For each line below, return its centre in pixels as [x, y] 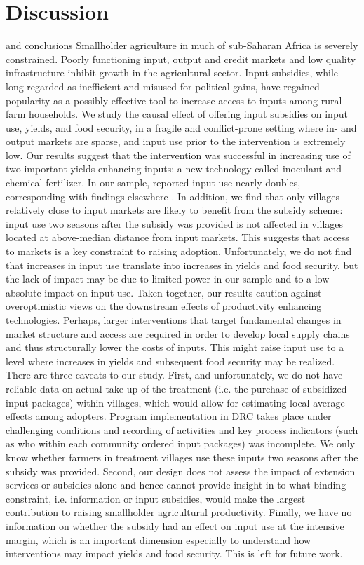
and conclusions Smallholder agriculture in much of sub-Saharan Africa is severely [182, 45]
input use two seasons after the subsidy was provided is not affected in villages [175, 223]
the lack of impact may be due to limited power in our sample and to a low [168, 279]
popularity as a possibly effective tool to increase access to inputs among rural [174, 100]
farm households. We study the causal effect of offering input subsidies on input [177, 114]
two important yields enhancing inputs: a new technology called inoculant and [174, 169]
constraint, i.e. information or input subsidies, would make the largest [156, 498]
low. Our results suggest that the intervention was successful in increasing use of [178, 155]
